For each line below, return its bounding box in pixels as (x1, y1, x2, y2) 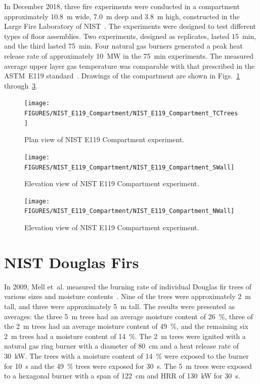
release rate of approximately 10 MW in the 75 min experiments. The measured (4, 50, 254, 61)
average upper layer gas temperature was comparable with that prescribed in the (4, 60, 255, 71)
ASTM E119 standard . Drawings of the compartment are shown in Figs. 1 (4, 70, 240, 81)
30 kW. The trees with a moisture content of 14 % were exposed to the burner (4, 351, 249, 361)
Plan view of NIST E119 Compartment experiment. (24, 134, 185, 145)
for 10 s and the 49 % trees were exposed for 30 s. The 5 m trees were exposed (4, 360, 252, 371)
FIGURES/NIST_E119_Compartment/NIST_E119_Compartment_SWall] (24, 163, 235, 171)
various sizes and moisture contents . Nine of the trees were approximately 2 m (4, 291, 251, 302)
